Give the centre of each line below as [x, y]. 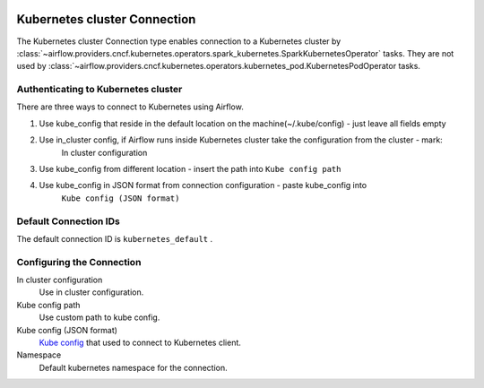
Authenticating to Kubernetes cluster [99, 90]
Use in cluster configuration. [91, 292]
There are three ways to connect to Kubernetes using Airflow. [130, 107]
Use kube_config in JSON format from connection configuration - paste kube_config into [203, 185]
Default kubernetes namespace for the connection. [133, 367]
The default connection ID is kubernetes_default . [115, 238]
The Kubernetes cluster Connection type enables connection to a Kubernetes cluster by [179, 41]
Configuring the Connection [79, 262]
